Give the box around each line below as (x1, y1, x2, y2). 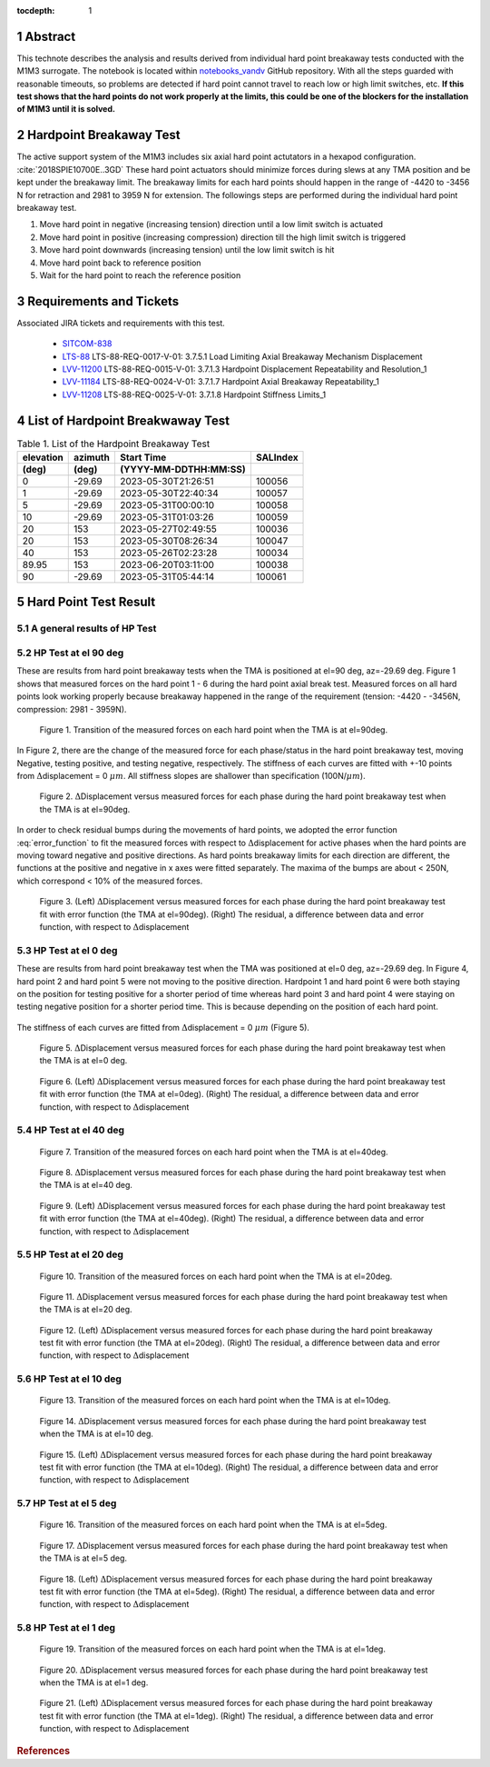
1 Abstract (16, 28, 76, 45)
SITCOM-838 (62, 338, 113, 349)
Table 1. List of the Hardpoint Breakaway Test (16, 437, 211, 450)
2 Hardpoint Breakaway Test (16, 127, 181, 143)
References (16, 1744, 71, 1757)
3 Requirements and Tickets (16, 294, 180, 309)
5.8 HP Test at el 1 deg (16, 1622, 116, 1634)
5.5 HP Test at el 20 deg (16, 1248, 124, 1261)
